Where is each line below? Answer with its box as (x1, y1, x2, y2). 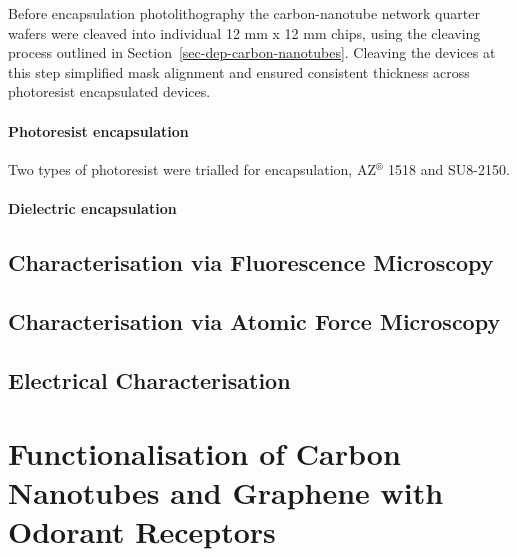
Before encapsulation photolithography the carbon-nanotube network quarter (8, 3, 480, 23)
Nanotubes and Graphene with (8, 472, 444, 513)
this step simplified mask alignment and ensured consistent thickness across (8, 61, 470, 82)
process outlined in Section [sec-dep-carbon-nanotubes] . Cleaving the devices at (8, 42, 496, 63)
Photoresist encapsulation (8, 120, 189, 141)
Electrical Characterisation (8, 364, 291, 395)
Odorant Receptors (8, 511, 276, 552)
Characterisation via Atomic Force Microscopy (8, 305, 501, 336)
